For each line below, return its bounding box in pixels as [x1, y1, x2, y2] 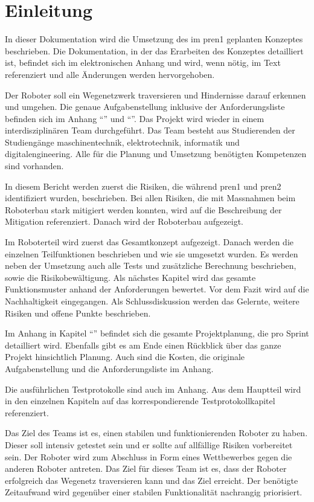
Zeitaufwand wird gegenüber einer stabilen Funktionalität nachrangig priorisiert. [5, 486, 303, 498]
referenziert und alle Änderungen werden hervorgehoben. [5, 68, 215, 80]
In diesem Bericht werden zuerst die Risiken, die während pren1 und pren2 [5, 179, 281, 192]
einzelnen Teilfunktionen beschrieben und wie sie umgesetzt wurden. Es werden [5, 247, 298, 260]
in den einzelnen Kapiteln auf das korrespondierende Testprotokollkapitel [5, 394, 275, 407]
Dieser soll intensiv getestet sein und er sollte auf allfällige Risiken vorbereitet [5, 438, 293, 451]
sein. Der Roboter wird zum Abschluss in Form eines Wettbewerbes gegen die [5, 450, 292, 463]
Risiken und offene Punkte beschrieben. [5, 306, 151, 319]
